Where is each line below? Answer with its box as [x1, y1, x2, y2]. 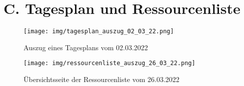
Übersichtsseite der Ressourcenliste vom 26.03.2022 [23, 74, 179, 85]
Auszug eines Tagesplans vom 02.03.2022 [23, 42, 148, 52]
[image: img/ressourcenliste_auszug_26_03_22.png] [23, 60, 195, 67]
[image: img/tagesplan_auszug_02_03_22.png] [23, 28, 174, 35]
